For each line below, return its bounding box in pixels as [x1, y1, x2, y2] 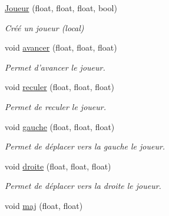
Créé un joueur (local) [5, 21, 84, 34]
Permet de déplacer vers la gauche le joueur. [5, 140, 165, 152]
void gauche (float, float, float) [5, 120, 115, 132]
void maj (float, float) [5, 199, 83, 211]
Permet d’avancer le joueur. [5, 61, 105, 73]
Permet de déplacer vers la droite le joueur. [5, 180, 161, 192]
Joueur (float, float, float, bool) [5, 2, 117, 14]
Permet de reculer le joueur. [5, 100, 106, 112]
